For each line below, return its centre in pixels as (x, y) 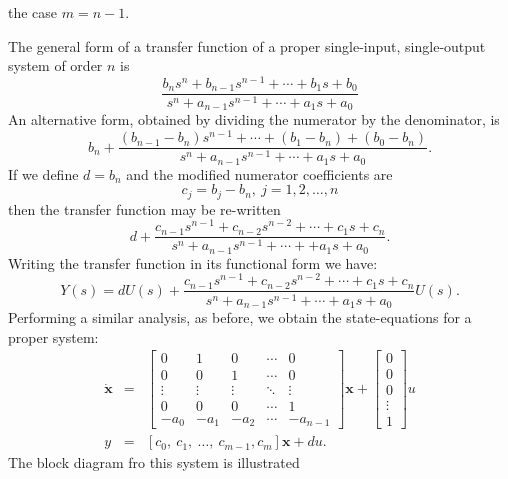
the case (33, 12)
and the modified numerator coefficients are (259, 173)
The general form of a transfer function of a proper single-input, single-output (247, 45)
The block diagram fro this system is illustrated (154, 462)
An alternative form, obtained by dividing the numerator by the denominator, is (254, 119)
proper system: (53, 336)
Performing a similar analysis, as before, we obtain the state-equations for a (240, 316)
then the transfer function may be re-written (144, 208)
